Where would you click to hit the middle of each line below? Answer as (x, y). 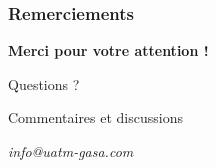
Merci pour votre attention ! (108, 50)
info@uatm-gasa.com (71, 151)
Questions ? (44, 83)
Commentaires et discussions (95, 117)
